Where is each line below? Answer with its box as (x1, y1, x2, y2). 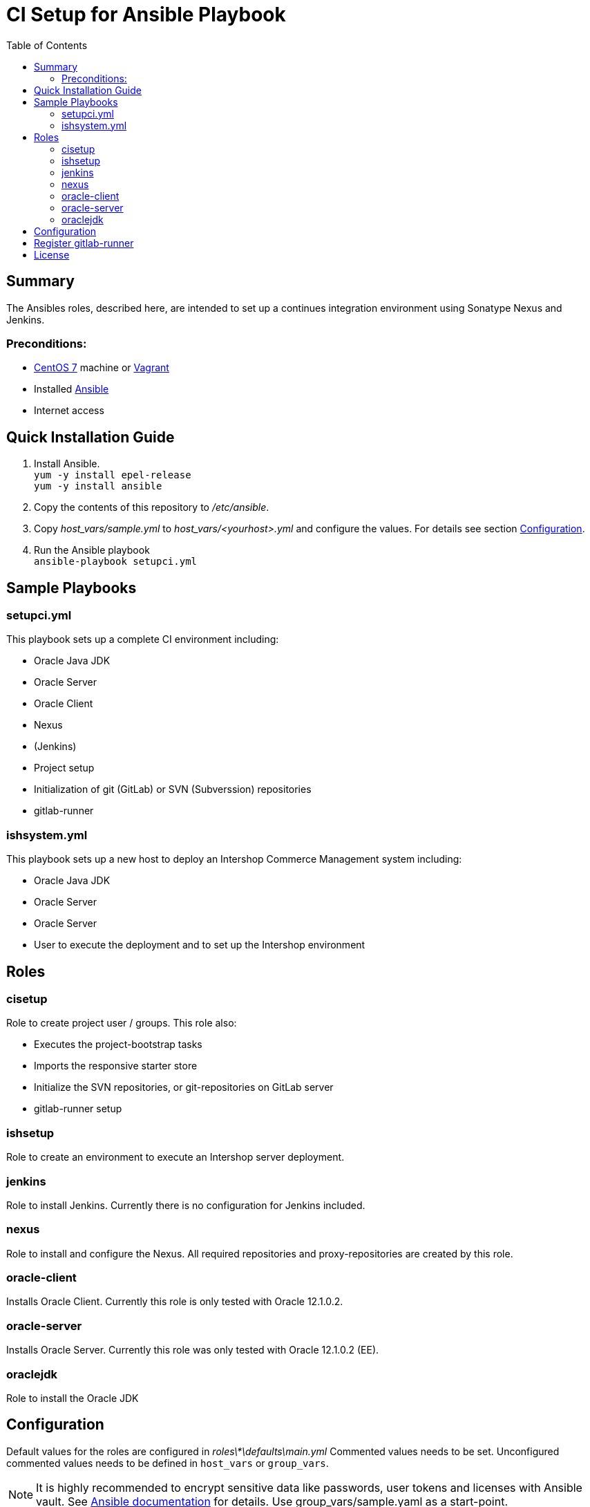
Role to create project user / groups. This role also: (6, 1017, 237, 1029)
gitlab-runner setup (34, 1103, 122, 1115)
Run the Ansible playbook (34, 544, 150, 556)
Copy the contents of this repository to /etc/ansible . (34, 501, 269, 514)
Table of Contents (6, 39, 88, 51)
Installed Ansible (34, 383, 109, 395)
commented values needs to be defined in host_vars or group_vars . (6, 1457, 329, 1469)
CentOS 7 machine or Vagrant (34, 362, 169, 374)
